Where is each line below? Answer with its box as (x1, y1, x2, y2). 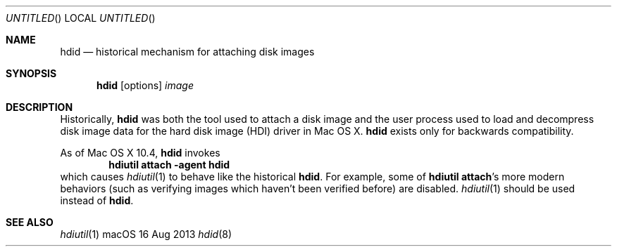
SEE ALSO (6, 216, 54, 228)
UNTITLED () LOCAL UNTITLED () (6, 12, 156, 24)
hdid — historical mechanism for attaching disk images (60, 46, 315, 58)
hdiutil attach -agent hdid (108, 159, 230, 171)
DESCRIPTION (6, 101, 73, 113)
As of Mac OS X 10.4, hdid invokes (60, 147, 220, 159)
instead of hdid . (60, 194, 134, 206)
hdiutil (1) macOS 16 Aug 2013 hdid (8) (60, 228, 232, 240)
